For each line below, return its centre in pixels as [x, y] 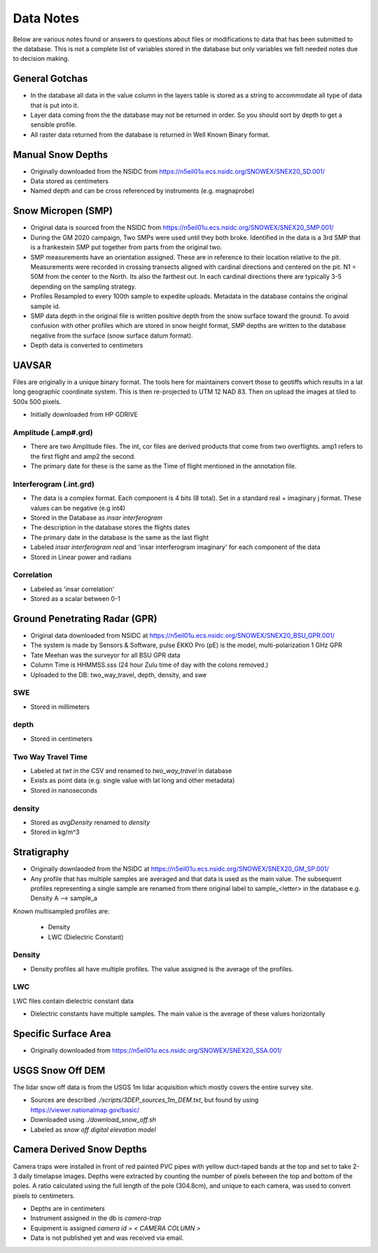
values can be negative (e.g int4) [78, 508]
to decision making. [41, 59]
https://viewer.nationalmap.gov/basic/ [85, 1109]
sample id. [45, 306]
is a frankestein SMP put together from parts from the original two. [126, 247]
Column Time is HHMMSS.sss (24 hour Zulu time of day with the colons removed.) [149, 665]
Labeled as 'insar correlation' [72, 589]
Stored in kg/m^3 [55, 832]
